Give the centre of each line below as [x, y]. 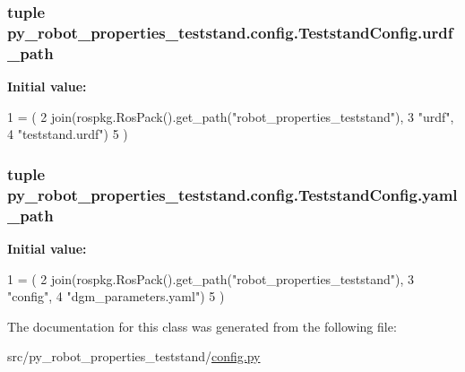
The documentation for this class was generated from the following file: [202, 326]
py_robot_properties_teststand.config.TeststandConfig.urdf [230, 32]
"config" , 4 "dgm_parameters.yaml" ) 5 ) [116, 296]
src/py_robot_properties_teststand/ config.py [134, 356]
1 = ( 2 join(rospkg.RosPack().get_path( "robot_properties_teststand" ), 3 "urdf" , [231, 116]
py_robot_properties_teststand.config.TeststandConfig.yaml [232, 194]
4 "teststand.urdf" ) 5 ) [68, 134]
